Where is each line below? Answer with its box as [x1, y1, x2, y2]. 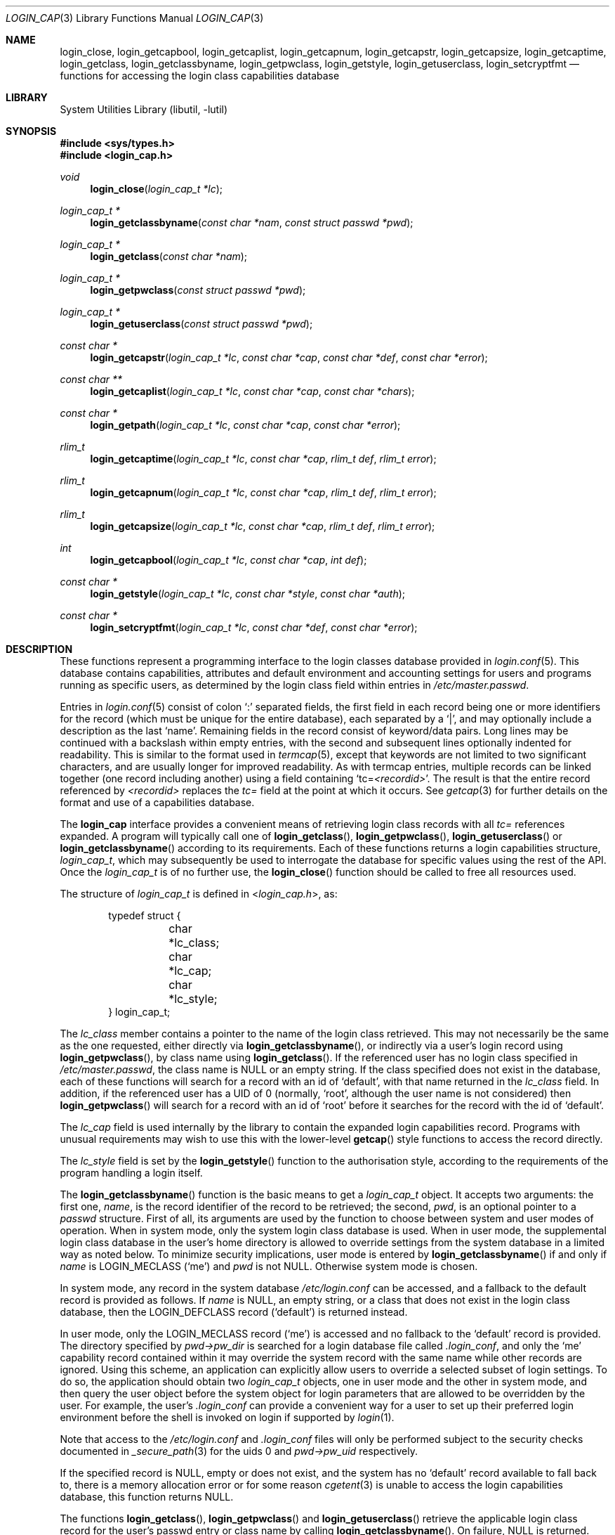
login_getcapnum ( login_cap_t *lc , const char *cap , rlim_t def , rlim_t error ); [90, 486, 437, 498]
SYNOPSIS [6, 125, 57, 137]
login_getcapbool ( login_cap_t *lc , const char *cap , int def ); [90, 554, 367, 566]
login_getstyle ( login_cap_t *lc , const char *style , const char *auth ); [90, 588, 406, 600]
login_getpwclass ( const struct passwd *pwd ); [90, 284, 306, 296]
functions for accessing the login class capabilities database [60, 70, 340, 82]
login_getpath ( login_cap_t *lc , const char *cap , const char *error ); [90, 419, 401, 431]
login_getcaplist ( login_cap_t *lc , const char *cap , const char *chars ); [90, 385, 415, 397]
